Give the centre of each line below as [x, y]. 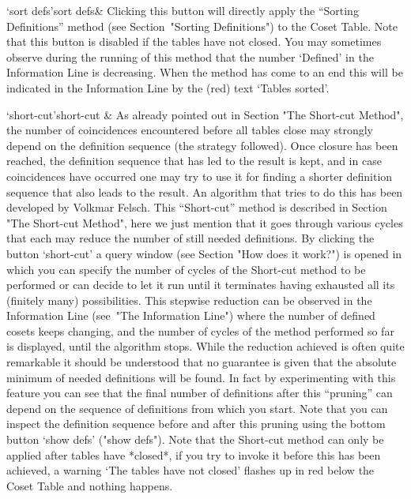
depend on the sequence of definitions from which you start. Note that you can [197, 408]
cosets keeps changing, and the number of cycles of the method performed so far [200, 330]
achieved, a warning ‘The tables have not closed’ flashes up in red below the [190, 470]
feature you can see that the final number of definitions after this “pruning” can [200, 393]
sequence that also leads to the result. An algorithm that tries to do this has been [205, 191]
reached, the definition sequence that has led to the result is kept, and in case [194, 161]
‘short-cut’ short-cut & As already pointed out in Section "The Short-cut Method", [205, 114]
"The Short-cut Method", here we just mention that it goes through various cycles [205, 222]
